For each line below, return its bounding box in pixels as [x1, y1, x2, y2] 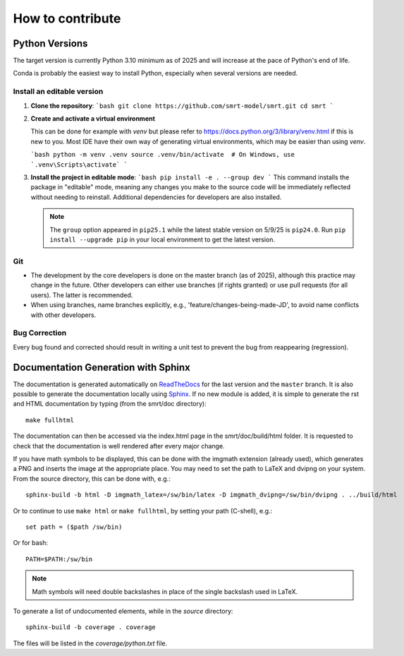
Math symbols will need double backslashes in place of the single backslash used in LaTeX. [32, 587, 298, 596]
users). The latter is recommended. [30, 290, 133, 299]
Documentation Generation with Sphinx [13, 361, 190, 374]
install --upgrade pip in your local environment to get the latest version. [49, 235, 275, 244]
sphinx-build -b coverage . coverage [25, 624, 157, 631]
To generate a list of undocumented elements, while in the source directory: [13, 607, 233, 615]
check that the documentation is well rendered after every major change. [13, 441, 225, 450]
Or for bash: [13, 539, 49, 547]
